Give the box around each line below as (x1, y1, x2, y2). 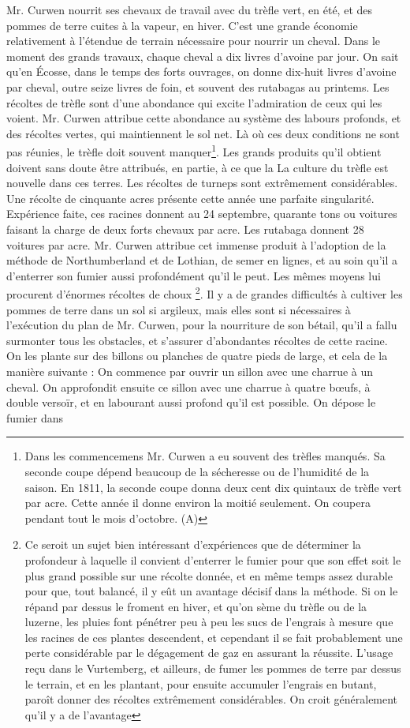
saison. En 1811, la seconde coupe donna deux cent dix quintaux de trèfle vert (24, 478, 402, 495)
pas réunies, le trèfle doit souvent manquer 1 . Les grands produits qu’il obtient (6, 141, 382, 159)
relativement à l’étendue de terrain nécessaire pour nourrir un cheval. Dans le (6, 32, 381, 49)
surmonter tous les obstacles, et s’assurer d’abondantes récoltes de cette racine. (6, 332, 388, 348)
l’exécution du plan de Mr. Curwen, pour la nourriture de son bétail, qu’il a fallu (6, 317, 397, 333)
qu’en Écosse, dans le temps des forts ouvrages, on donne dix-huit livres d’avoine (6, 63, 397, 80)
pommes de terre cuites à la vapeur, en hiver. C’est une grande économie (6, 17, 358, 33)
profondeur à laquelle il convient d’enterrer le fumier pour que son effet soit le (24, 551, 401, 568)
